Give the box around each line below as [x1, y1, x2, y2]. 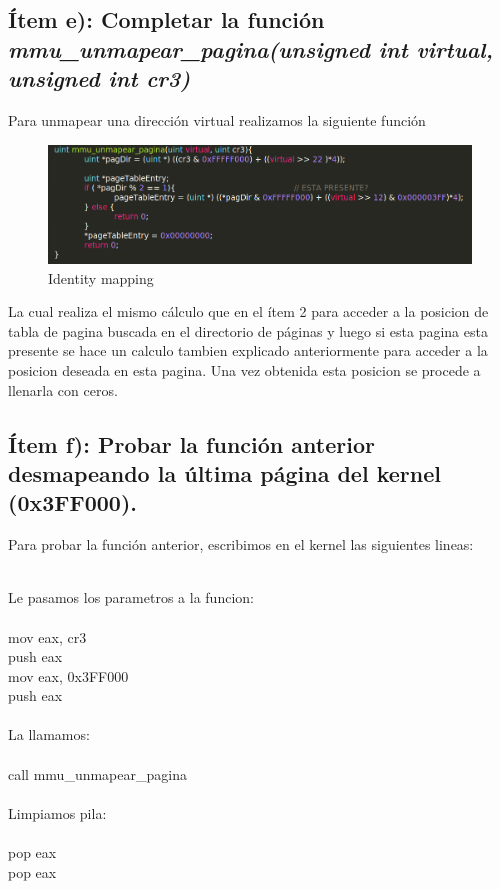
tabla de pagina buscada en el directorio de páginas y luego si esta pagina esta [8, 320, 488, 341]
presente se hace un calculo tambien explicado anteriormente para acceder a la [8, 340, 488, 361]
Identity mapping [48, 267, 154, 288]
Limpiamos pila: [8, 802, 107, 823]
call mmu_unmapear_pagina [8, 763, 187, 784]
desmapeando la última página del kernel [8, 457, 441, 488]
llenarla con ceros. [8, 379, 118, 400]
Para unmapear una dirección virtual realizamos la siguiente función [8, 109, 426, 130]
